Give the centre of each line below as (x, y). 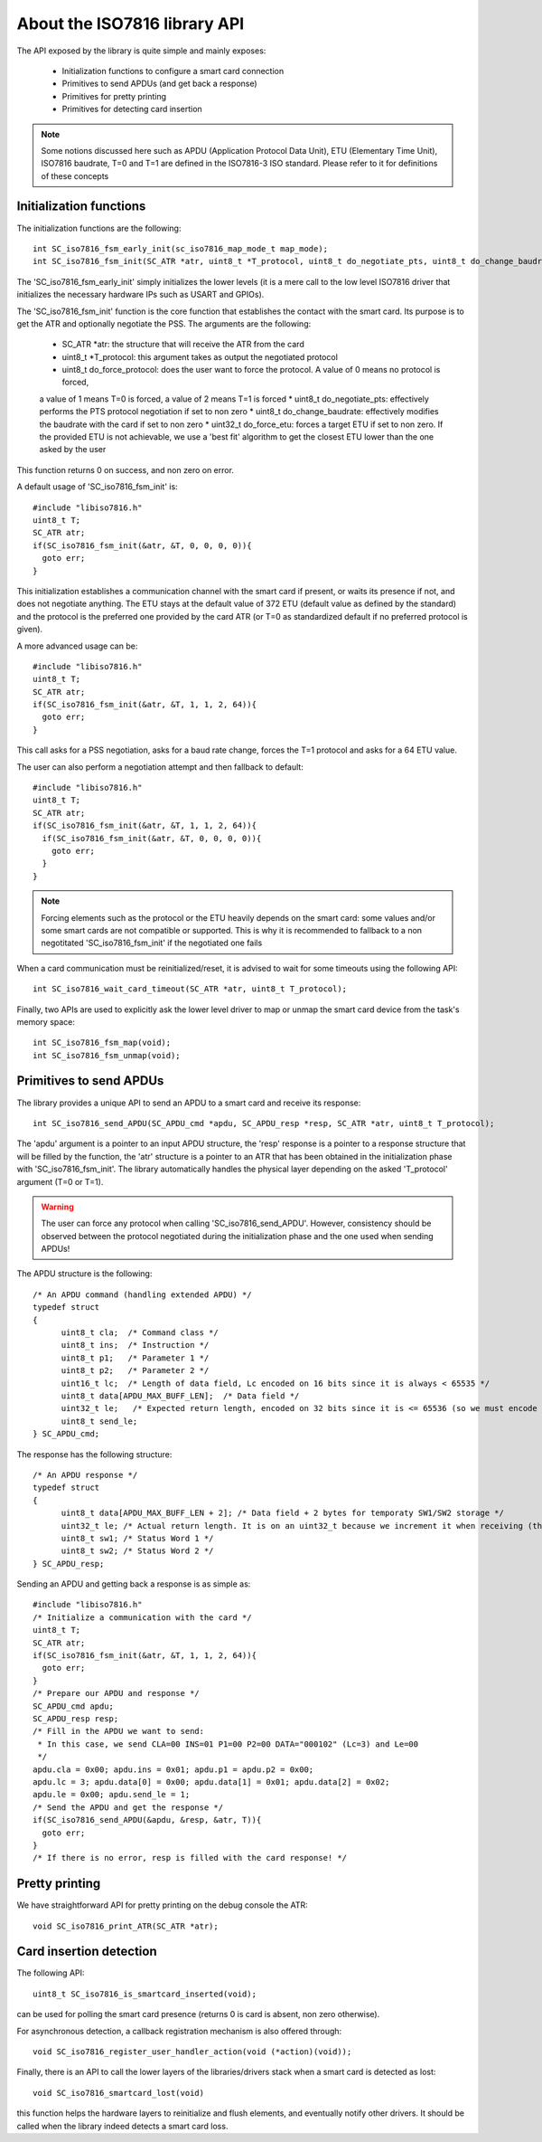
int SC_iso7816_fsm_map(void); (102, 1043)
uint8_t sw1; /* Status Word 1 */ (137, 1538)
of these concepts (75, 175)
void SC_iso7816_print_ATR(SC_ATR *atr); (126, 1926)
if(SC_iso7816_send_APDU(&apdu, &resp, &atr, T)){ (147, 1820)
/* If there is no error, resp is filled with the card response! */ (190, 1858)
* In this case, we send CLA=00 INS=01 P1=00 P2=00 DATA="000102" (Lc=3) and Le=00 (228, 1744)
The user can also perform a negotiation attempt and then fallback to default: (160, 767)
